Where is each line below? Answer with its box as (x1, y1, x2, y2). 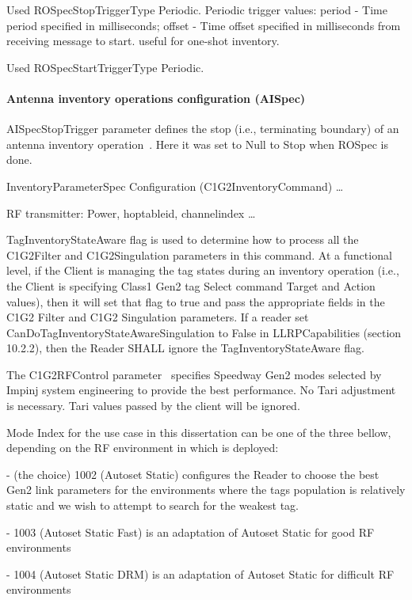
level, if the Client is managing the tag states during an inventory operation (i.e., (6, 262, 399, 279)
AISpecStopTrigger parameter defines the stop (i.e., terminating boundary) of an (6, 120, 399, 137)
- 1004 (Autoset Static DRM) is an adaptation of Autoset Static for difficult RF (6, 565, 395, 582)
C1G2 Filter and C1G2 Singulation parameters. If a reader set (6, 309, 309, 325)
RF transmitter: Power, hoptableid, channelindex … (6, 204, 256, 221)
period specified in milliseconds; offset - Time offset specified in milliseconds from (6, 17, 401, 33)
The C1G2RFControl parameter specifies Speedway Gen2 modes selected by (6, 366, 382, 382)
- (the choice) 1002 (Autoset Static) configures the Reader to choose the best (6, 465, 380, 482)
